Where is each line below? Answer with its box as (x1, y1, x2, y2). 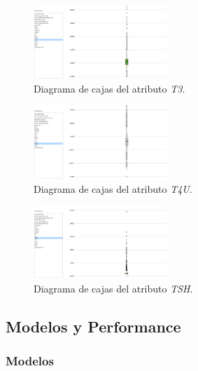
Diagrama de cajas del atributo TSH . (34, 281, 193, 295)
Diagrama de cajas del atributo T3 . (34, 81, 185, 95)
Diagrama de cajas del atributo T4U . (34, 181, 192, 196)
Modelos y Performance (6, 315, 181, 337)
